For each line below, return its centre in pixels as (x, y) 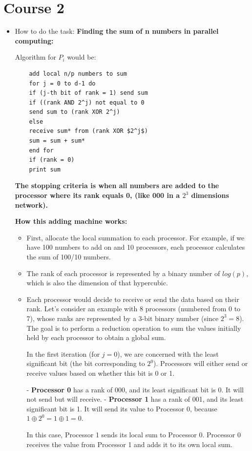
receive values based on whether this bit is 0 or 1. (101, 373)
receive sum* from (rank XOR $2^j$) (88, 131)
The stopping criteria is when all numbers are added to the (117, 185)
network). (31, 204)
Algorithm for (35, 57)
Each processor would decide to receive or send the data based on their (133, 299)
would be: (82, 57)
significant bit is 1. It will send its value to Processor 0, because (122, 408)
